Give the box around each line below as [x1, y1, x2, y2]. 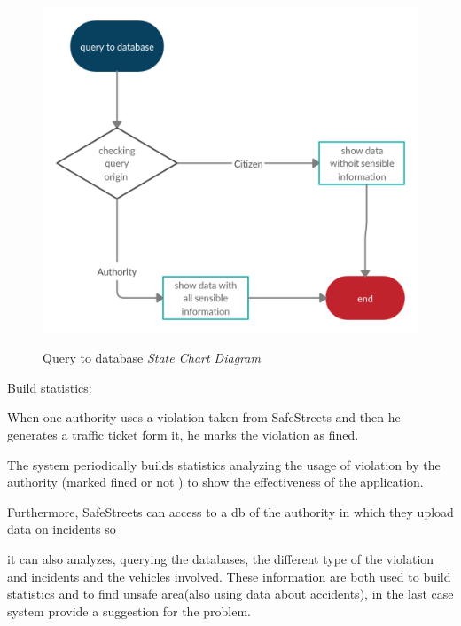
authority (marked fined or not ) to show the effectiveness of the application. [7, 473, 424, 491]
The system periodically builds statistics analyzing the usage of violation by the [7, 455, 441, 473]
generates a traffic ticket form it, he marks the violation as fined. [7, 426, 359, 444]
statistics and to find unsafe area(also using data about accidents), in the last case [7, 584, 454, 603]
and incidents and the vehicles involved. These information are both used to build [7, 567, 451, 585]
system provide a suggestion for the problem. [7, 601, 251, 620]
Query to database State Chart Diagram [43, 348, 261, 367]
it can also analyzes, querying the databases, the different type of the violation [7, 550, 434, 568]
